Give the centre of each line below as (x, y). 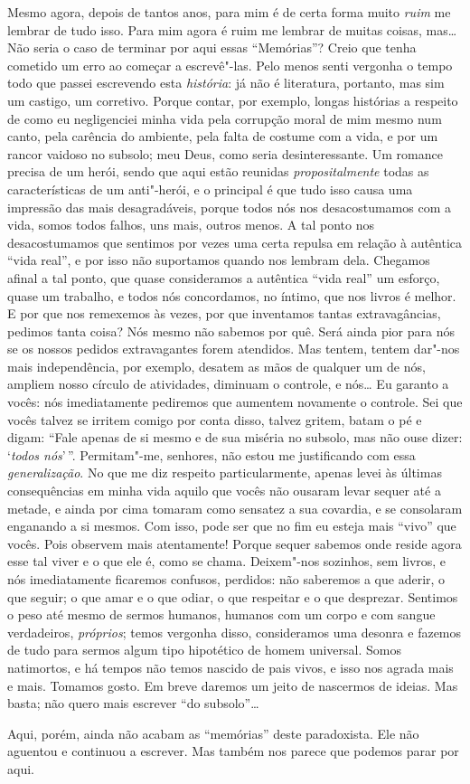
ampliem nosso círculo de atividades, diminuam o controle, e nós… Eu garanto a (228, 384)
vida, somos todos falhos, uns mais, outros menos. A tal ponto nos (191, 225)
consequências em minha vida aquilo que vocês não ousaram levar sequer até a (224, 491)
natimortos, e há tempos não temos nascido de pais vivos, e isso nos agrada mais (230, 667)
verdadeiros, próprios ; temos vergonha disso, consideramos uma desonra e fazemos (235, 632)
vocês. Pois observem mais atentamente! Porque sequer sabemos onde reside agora (235, 543)
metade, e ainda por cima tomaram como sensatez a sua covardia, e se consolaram (235, 508)
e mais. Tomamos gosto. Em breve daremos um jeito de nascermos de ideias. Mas (233, 685)
